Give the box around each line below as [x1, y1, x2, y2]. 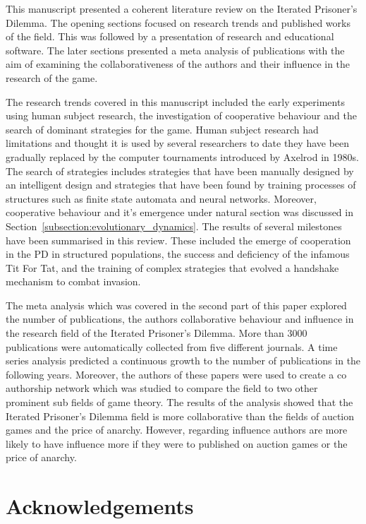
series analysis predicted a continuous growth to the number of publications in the [6, 353, 361, 368]
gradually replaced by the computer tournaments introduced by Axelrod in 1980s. [6, 149, 359, 164]
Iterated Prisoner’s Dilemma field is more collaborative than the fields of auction [6, 408, 355, 423]
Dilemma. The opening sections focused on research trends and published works [6, 15, 350, 30]
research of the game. [6, 70, 98, 85]
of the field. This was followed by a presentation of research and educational [6, 29, 334, 44]
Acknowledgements [6, 492, 194, 520]
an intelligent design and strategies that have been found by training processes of [6, 177, 356, 192]
